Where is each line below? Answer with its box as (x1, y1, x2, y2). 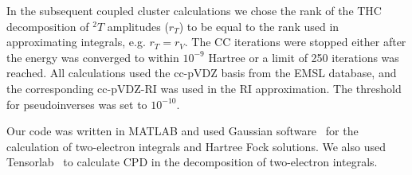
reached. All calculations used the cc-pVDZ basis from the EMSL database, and (6, 64, 397, 81)
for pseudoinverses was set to (6, 95, 147, 112)
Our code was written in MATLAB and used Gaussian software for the (6, 122, 359, 139)
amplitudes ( (107, 17, 169, 34)
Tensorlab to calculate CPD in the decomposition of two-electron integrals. (6, 154, 378, 170)
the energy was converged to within (6, 49, 179, 65)
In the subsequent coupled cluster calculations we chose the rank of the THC (6, 2, 382, 18)
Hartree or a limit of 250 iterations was (208, 49, 399, 65)
